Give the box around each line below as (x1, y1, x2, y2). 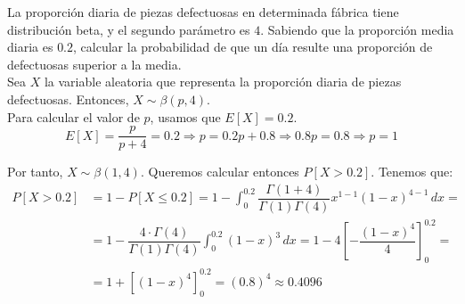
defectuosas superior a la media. (7, 54, 182, 73)
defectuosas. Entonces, (7, 89, 129, 108)
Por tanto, (7, 162, 63, 181)
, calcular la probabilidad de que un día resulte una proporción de (73, 37, 433, 56)
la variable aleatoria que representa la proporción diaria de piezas (44, 72, 402, 91)
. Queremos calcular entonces (140, 162, 299, 181)
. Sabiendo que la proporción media (260, 20, 454, 38)
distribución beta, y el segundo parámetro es (7, 20, 250, 38)
